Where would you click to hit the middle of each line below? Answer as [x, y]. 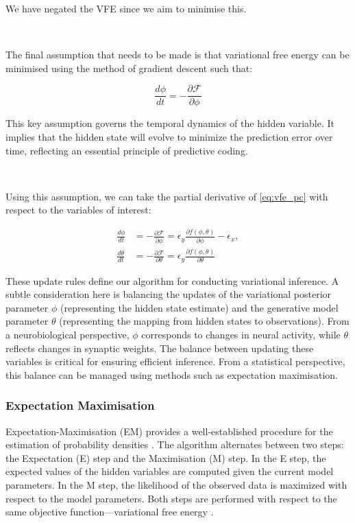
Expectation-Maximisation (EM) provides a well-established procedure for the [169, 431]
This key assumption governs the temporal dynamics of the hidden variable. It [170, 123]
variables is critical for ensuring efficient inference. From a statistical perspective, [175, 361]
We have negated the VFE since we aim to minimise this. [126, 8]
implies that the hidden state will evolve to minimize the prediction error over [169, 137]
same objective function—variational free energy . [110, 512]
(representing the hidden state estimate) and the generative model [199, 307]
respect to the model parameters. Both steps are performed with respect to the [171, 498]
